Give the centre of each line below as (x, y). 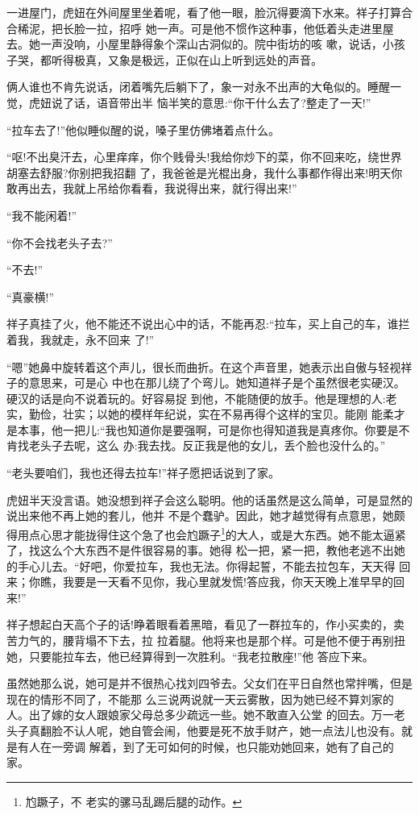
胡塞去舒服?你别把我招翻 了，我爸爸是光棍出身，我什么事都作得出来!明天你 (205, 172)
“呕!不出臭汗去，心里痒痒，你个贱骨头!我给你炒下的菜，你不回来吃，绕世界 (204, 157)
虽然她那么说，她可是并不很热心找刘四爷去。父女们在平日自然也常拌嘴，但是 (209, 683)
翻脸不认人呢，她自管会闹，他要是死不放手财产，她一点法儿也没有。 (220, 731)
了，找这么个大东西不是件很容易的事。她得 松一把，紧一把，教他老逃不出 (200, 550)
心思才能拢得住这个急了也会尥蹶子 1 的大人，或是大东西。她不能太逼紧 (223, 533)
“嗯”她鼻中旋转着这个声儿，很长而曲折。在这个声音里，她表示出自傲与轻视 (204, 366)
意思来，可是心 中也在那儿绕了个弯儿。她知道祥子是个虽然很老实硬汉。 (217, 383)
